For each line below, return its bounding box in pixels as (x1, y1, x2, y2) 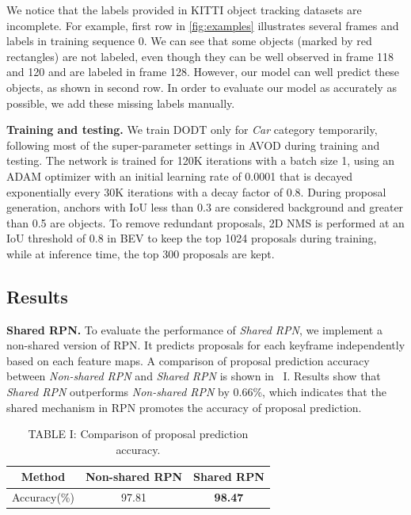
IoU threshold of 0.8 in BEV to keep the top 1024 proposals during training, (6, 230, 377, 246)
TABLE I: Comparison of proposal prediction (28, 425, 249, 442)
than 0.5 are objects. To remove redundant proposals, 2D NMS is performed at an (6, 214, 405, 231)
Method (21, 468, 66, 485)
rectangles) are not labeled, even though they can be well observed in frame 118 (6, 48, 394, 64)
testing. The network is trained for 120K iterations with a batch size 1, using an (6, 152, 395, 169)
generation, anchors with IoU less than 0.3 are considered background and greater (6, 199, 404, 216)
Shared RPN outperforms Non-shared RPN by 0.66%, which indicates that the (6, 383, 386, 400)
